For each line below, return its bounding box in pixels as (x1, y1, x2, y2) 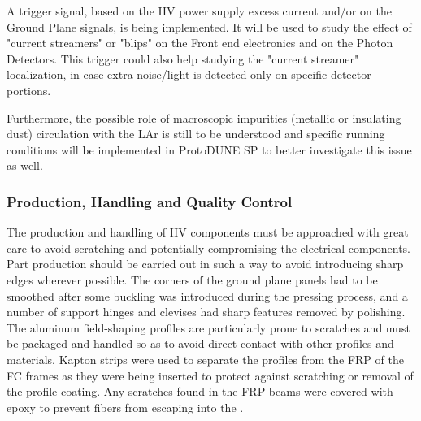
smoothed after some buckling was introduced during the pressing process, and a (7, 287, 408, 304)
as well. (7, 157, 43, 174)
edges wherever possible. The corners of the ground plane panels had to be (7, 271, 378, 288)
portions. (7, 81, 51, 98)
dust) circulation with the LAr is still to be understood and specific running (7, 125, 385, 142)
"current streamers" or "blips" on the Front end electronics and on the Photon (7, 34, 393, 51)
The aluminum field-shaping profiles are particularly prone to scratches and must (7, 319, 410, 336)
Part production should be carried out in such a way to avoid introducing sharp (7, 255, 404, 272)
